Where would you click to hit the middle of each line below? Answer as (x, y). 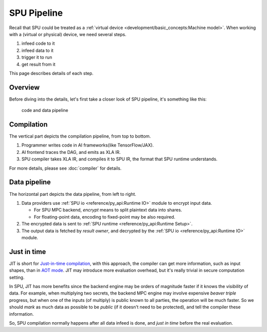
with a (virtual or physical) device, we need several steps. (68, 34)
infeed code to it (38, 43)
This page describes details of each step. (51, 73)
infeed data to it (38, 50)
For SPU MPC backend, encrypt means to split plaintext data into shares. (108, 210)
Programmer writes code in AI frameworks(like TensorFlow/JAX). (88, 145)
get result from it (39, 64)
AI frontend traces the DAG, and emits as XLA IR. (71, 152)
